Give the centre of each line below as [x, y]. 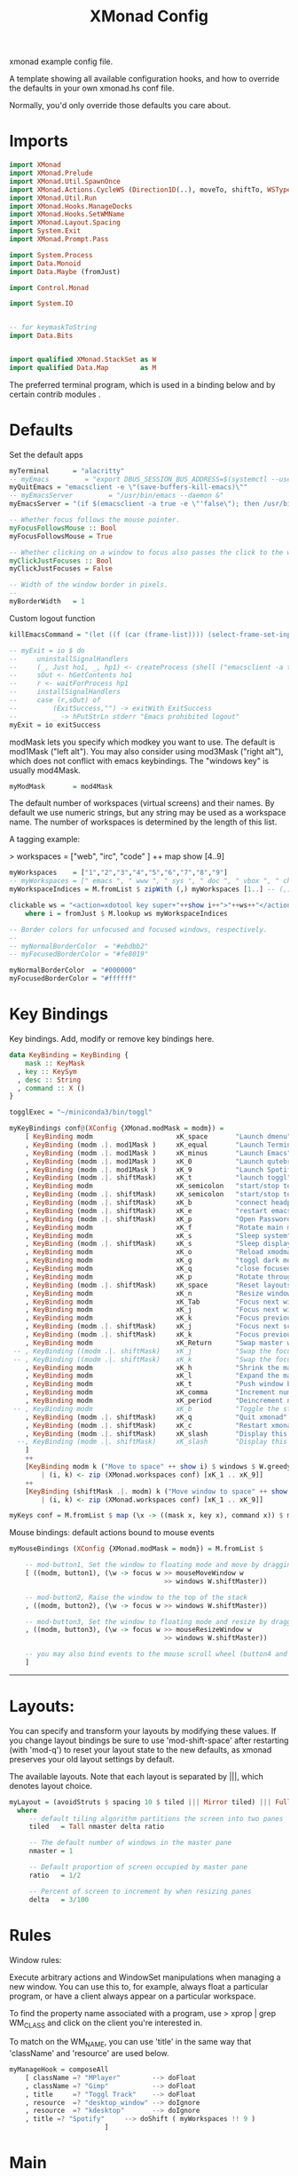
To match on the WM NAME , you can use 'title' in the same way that [130, 2043]
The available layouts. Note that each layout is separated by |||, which [137, 1776]
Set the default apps [46, 454]
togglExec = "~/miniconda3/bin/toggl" [81, 1112]
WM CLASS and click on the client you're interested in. [106, 2023]
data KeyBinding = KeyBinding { [69, 1055]
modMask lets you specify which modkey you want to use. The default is [142, 742]
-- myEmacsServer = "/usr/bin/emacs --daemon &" [117, 496]
